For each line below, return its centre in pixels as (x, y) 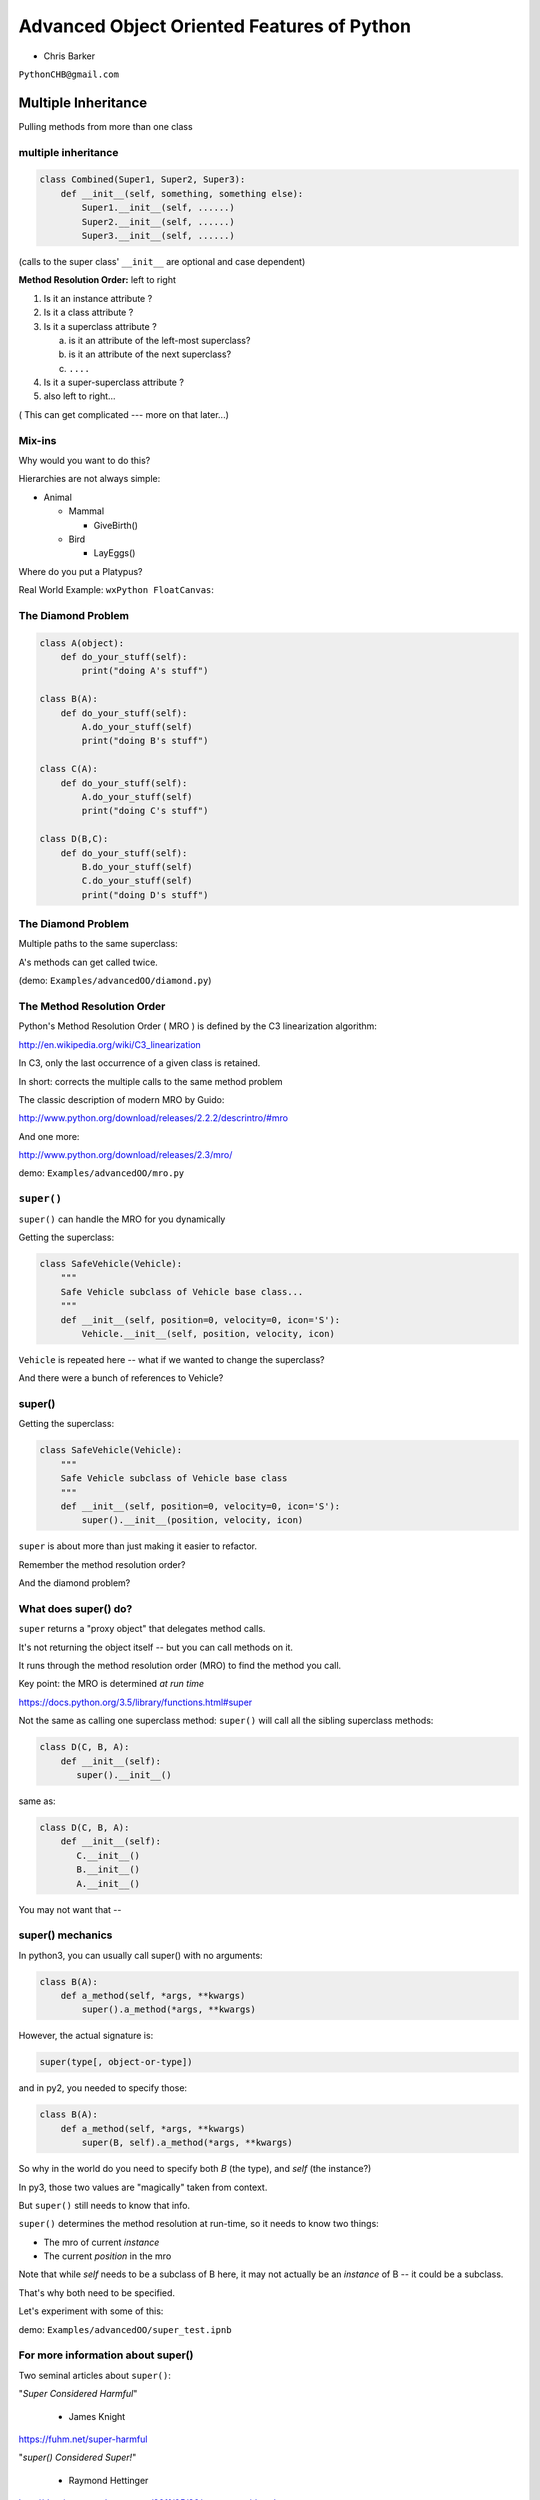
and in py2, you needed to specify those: (103, 2088)
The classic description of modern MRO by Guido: (121, 1099)
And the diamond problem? (74, 1583)
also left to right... (79, 396)
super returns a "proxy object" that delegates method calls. (142, 1629)
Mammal (86, 511)
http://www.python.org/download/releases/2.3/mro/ (125, 1155)
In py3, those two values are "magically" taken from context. (143, 2187)
